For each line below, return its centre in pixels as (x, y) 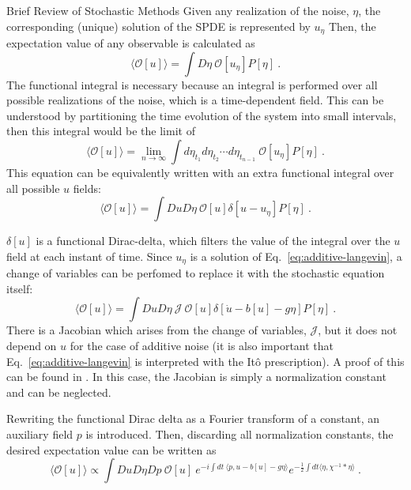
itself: (20, 288)
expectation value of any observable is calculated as (131, 43)
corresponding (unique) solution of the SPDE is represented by (158, 26)
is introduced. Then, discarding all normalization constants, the (239, 434)
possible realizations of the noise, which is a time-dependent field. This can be (195, 100)
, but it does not (358, 330)
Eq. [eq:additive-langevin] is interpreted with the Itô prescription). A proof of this (205, 361)
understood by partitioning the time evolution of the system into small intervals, (202, 115)
